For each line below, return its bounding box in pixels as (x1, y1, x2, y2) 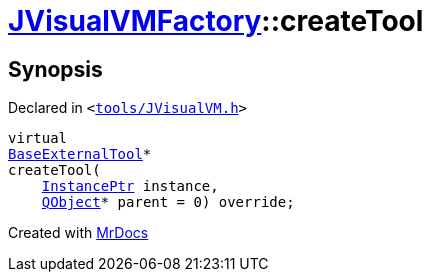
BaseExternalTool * (8, 146, 152, 163)
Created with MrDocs (8, 224, 149, 242)
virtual (8, 130, 68, 147)
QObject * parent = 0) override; (41, 194, 295, 211)
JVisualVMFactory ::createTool (8, 4, 424, 38)
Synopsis (8, 56, 103, 82)
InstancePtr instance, (41, 178, 219, 195)
